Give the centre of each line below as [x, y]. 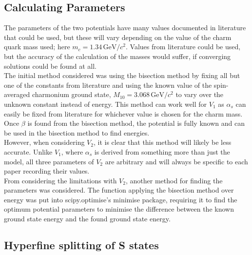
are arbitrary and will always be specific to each [176, 161]
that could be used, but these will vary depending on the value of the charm [118, 37]
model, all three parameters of [49, 161]
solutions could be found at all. [50, 66]
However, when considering [44, 142]
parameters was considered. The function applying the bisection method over [119, 190]
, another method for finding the [174, 180]
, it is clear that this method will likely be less [162, 142]
